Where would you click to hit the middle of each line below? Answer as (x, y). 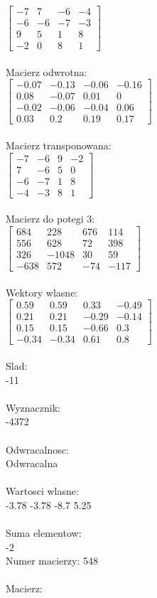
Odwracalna (32, 463)
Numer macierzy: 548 (52, 561)
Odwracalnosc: (37, 449)
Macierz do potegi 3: (50, 219)
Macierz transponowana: (59, 145)
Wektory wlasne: (42, 292)
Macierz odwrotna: (47, 71)
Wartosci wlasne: (42, 491)
